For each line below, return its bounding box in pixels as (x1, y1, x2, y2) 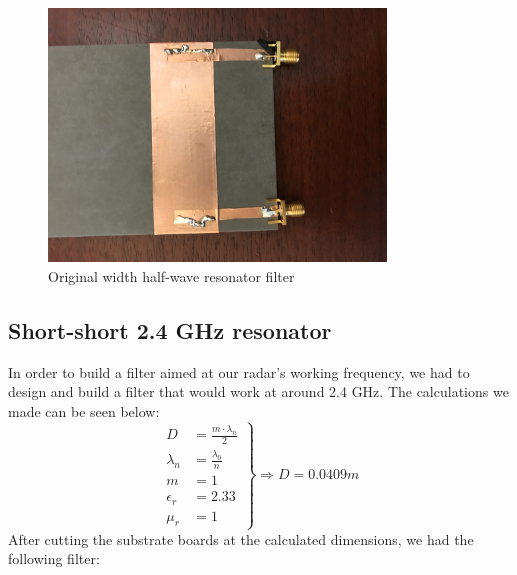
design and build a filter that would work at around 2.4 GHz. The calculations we (8, 381, 509, 402)
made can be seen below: (8, 400, 160, 421)
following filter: (8, 548, 100, 569)
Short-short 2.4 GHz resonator (8, 314, 332, 345)
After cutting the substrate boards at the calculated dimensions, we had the (8, 528, 474, 549)
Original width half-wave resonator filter (48, 265, 295, 286)
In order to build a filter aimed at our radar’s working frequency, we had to (8, 361, 470, 382)
